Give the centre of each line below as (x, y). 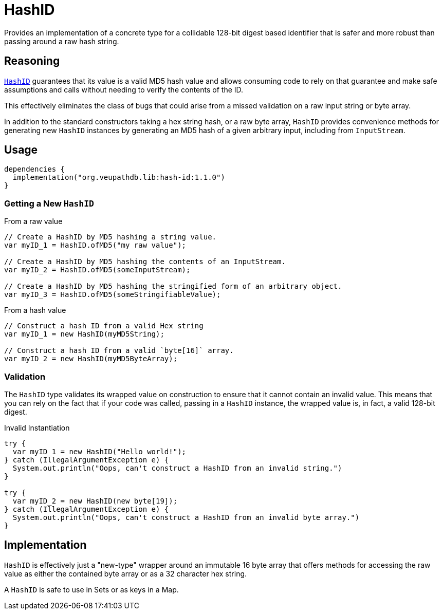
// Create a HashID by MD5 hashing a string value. (110, 237)
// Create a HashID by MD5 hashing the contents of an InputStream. (145, 262)
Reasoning (32, 61)
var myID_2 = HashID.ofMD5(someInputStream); (97, 270)
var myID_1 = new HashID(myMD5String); (84, 334)
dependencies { (35, 169)
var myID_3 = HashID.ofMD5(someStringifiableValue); (113, 295)
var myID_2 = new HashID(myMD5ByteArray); (91, 359)
